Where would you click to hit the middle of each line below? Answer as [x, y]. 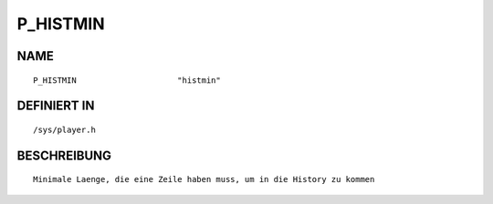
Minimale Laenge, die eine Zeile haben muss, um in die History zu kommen [204, 179]
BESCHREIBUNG [64, 155]
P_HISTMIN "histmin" [127, 80]
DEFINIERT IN [56, 106]
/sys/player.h [64, 129]
